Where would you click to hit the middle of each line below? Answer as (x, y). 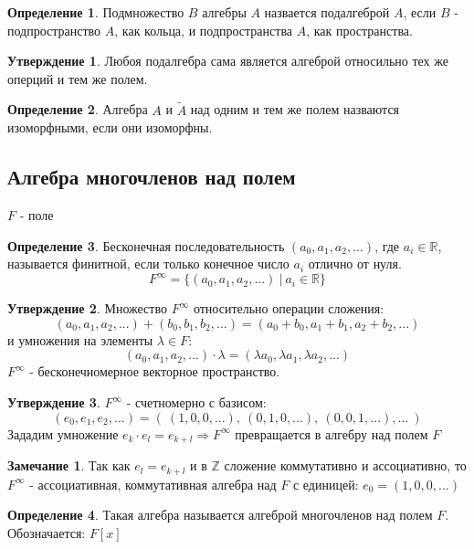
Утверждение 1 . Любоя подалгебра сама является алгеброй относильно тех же (228, 61)
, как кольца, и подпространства (204, 30)
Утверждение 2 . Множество (87, 308)
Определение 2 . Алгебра (78, 109)
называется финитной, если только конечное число (148, 264)
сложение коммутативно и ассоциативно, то (345, 465)
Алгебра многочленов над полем (152, 177)
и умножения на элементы (80, 339)
